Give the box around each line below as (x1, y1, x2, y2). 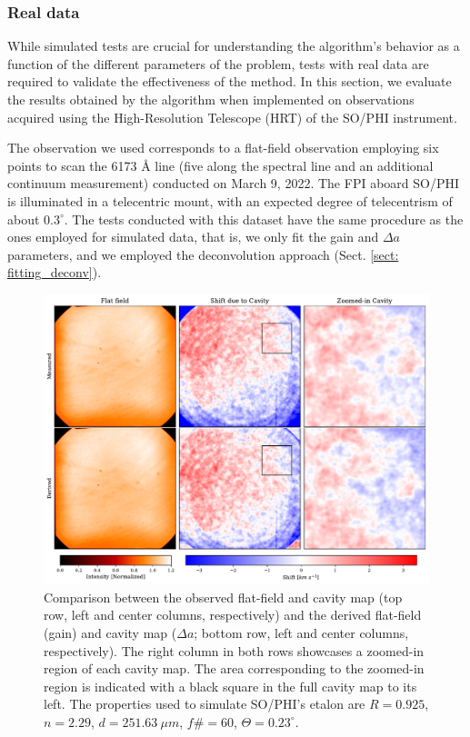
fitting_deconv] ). (7, 263, 102, 282)
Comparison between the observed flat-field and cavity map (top (44, 587, 403, 606)
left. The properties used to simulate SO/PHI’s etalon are (44, 694, 365, 713)
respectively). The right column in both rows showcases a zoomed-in (44, 641, 425, 660)
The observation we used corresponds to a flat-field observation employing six (7, 138, 439, 157)
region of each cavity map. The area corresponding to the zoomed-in (44, 659, 425, 678)
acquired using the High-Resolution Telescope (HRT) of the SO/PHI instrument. (7, 107, 457, 126)
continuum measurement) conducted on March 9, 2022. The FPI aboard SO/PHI (7, 174, 460, 193)
